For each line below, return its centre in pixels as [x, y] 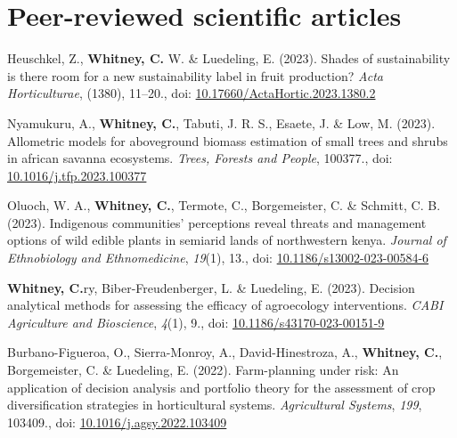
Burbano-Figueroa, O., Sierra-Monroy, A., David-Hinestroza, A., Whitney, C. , [225, 352]
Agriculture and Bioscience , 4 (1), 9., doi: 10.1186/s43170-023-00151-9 [196, 322]
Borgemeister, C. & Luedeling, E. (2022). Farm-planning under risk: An [203, 370]
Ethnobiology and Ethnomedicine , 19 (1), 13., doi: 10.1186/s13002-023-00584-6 [218, 258]
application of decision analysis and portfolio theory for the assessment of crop [221, 387]
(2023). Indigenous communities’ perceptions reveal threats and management [217, 222]
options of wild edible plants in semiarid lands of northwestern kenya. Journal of [227, 240]
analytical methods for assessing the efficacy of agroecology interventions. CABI [225, 305]
